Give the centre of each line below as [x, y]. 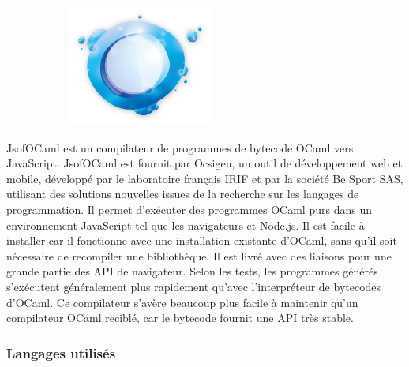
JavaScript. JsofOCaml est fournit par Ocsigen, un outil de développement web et [204, 163]
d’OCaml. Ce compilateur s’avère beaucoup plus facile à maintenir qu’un [182, 302]
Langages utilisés [61, 352]
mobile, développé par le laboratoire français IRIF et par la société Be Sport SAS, [205, 178]
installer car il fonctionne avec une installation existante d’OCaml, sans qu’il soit [202, 240]
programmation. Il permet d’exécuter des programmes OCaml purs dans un [189, 209]
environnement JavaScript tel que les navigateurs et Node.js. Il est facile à [186, 225]
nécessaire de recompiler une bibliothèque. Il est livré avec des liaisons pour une [199, 255]
